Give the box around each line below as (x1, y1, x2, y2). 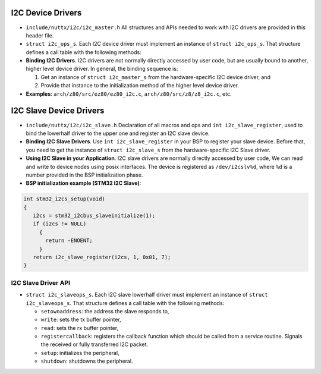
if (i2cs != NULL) (33, 221, 87, 227)
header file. (26, 32, 54, 39)
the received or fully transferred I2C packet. (40, 341, 149, 348)
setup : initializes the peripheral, (40, 349, 119, 356)
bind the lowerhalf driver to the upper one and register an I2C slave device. (26, 130, 210, 137)
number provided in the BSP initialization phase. (26, 171, 143, 178)
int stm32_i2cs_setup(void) (23, 196, 105, 202)
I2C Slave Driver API (11, 278, 71, 287)
